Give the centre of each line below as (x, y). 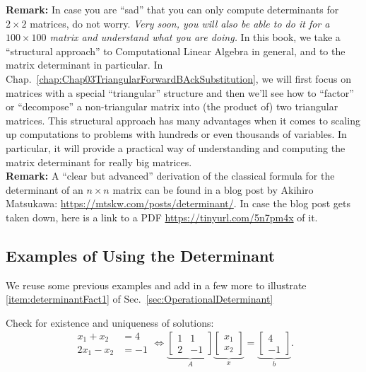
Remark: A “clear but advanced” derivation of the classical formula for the (170, 176)
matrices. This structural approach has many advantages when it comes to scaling (183, 120)
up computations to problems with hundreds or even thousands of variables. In (176, 134)
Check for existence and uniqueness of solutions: (110, 322)
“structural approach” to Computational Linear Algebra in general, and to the (176, 51)
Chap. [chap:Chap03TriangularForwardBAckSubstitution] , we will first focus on (178, 78)
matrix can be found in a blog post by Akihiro (213, 189)
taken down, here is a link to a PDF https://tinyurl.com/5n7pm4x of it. (162, 217)
